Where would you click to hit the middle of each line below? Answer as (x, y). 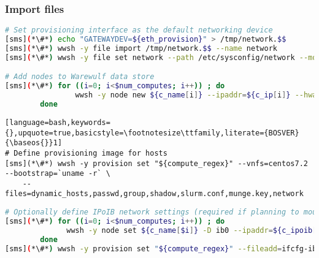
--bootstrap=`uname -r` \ (58, 174)
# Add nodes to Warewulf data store (80, 77)
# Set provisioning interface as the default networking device (139, 30)
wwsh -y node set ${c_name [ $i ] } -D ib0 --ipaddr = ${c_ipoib (190, 230)
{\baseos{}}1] (34, 143)
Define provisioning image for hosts (90, 153)
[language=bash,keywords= (58, 122)
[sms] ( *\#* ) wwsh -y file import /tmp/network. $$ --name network (141, 48)
